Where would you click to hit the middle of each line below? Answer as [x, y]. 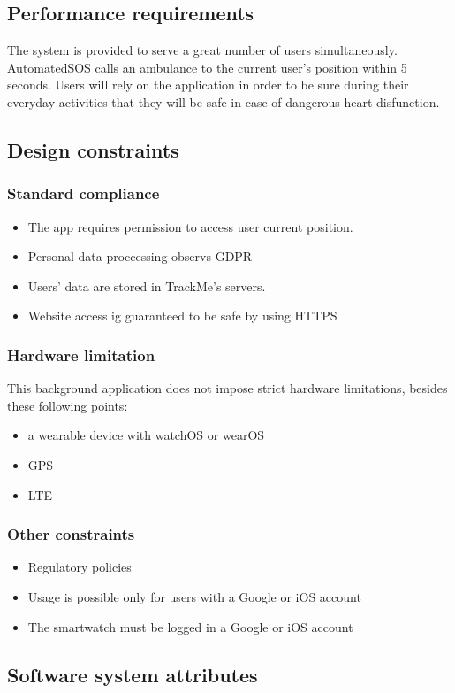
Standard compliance [83, 193]
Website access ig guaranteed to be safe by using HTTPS [182, 316]
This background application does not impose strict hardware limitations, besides [227, 388]
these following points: [68, 405]
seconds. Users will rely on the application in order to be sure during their [208, 85]
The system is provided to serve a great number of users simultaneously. [202, 50]
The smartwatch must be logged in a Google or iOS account [190, 626]
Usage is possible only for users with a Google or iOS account [194, 596]
